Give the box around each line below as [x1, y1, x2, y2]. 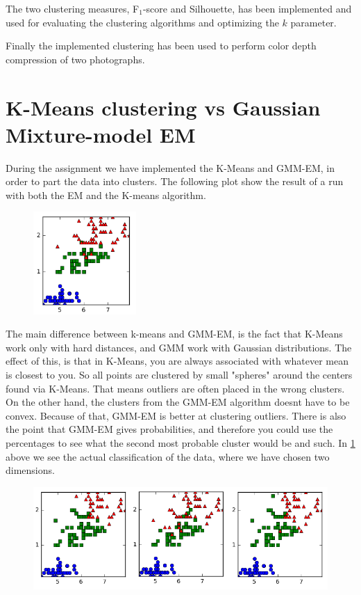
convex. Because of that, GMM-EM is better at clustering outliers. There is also [6, 408, 346, 422]
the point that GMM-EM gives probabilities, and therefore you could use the [6, 422, 333, 436]
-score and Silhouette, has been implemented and [142, 1, 352, 15]
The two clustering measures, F [6, 1, 140, 15]
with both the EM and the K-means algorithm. [6, 187, 206, 202]
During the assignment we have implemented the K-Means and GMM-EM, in [6, 160, 335, 175]
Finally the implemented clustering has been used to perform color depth [6, 38, 317, 53]
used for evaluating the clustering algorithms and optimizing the [6, 15, 279, 29]
